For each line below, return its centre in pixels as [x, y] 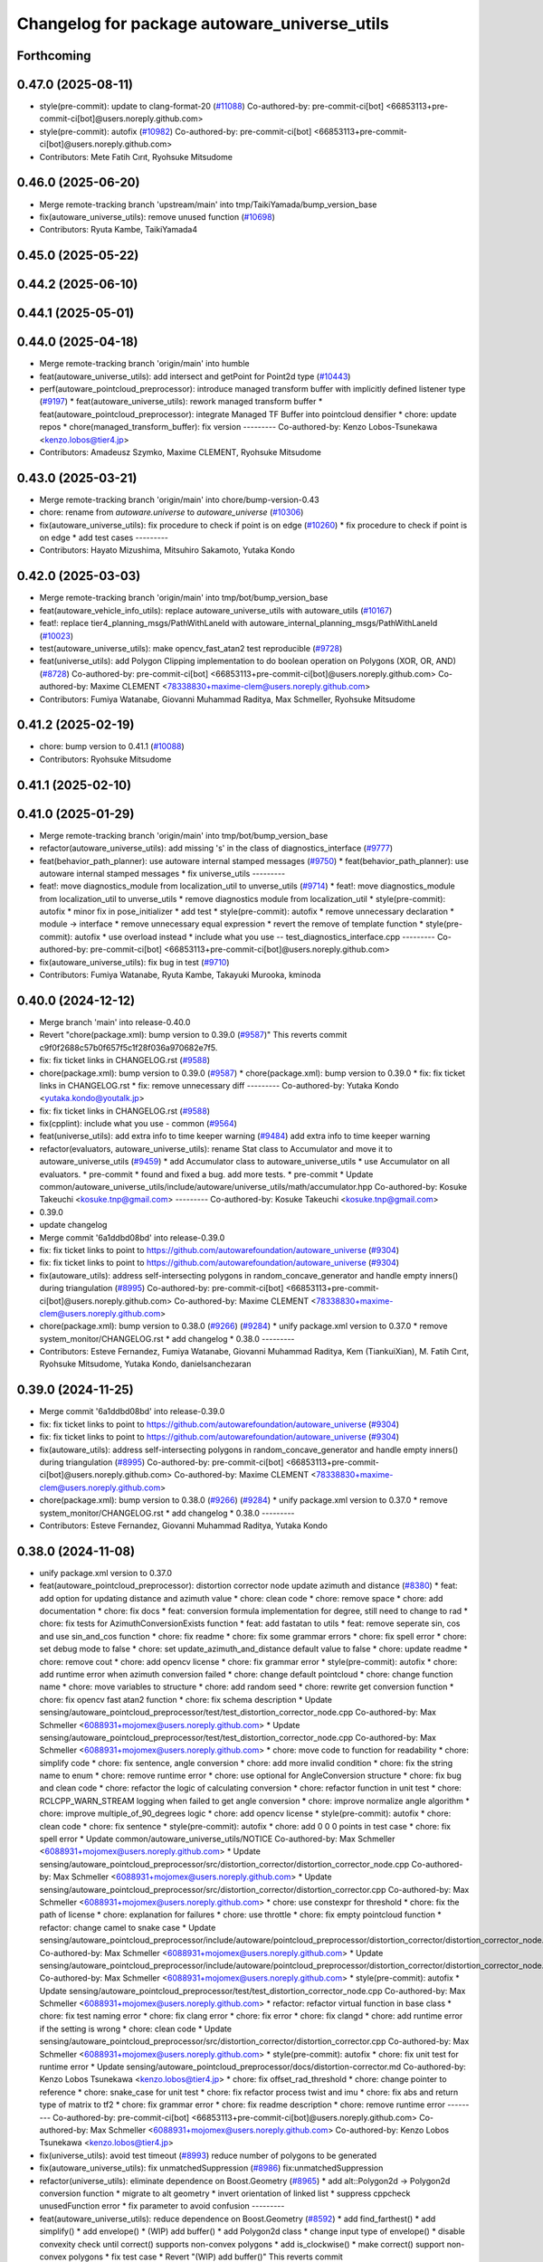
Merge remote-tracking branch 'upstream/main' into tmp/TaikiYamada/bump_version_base [208, 204]
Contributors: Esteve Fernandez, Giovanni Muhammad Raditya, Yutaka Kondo [183, 1525]
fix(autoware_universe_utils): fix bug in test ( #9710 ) [134, 962]
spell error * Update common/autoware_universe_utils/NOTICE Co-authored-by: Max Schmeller [217, 1839]
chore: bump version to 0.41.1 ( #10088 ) [112, 746]
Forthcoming [54, 56]
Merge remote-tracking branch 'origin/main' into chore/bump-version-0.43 [180, 499]
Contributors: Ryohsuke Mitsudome [105, 759]
